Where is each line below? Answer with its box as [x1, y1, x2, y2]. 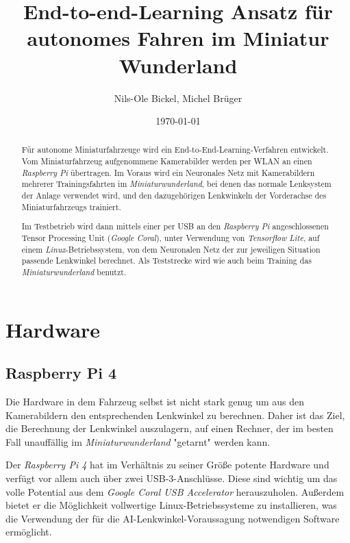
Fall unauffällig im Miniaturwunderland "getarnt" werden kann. [5, 434, 271, 449]
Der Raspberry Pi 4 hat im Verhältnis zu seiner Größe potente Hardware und [5, 457, 329, 472]
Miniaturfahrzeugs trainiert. [21, 201, 121, 212]
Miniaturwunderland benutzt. [21, 266, 127, 277]
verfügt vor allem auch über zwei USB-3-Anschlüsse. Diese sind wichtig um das [5, 470, 338, 485]
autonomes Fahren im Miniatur [27, 24, 329, 52]
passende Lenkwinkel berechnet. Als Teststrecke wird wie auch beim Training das [21, 255, 312, 266]
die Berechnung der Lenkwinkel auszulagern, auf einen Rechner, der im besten [5, 421, 334, 435]
